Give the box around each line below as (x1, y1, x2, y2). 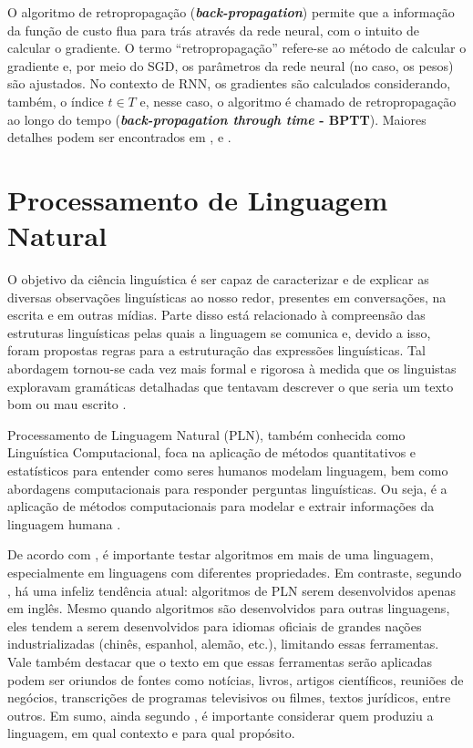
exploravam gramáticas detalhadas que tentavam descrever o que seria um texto (7, 376, 454, 395)
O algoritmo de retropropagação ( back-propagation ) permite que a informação (7, 3, 455, 21)
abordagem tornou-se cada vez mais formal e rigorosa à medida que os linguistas (7, 359, 457, 378)
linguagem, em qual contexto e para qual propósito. (7, 723, 295, 743)
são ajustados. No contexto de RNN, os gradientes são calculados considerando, (7, 74, 451, 93)
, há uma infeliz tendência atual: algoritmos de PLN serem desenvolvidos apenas (7, 580, 456, 599)
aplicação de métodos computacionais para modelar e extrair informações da (7, 497, 435, 516)
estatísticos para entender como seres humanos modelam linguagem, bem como (7, 461, 448, 479)
